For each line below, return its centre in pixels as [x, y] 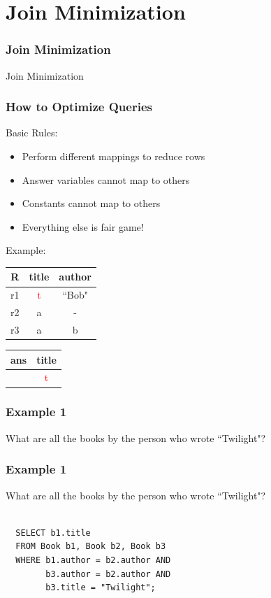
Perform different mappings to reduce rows [113, 156]
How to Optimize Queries [79, 107]
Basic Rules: [32, 133]
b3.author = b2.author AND [108, 574]
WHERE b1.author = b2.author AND [93, 560]
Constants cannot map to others [91, 203]
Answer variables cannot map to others [106, 179]
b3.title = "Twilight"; [101, 588]
